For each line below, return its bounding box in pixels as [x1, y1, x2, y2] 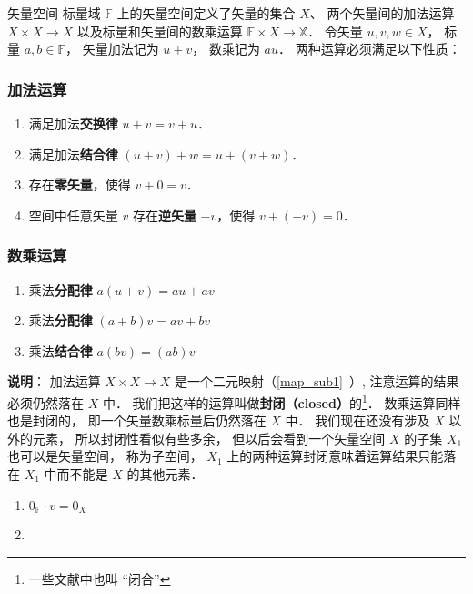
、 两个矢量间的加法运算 [309, 4, 455, 22]
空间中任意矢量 [28, 205, 118, 224]
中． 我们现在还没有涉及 [285, 411, 430, 430]
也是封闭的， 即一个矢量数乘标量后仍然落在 [7, 411, 267, 430]
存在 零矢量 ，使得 [28, 175, 131, 194]
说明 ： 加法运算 [7, 372, 101, 391]
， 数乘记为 [192, 39, 260, 58]
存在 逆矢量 [132, 205, 196, 224]
